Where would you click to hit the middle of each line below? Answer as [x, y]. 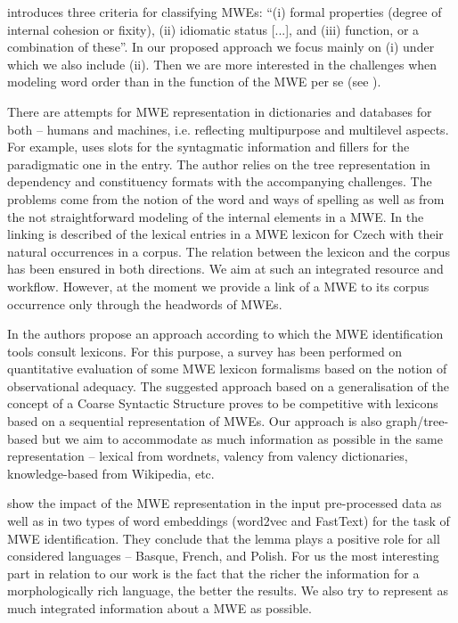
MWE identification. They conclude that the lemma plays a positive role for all [224, 538]
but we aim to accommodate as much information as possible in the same [242, 438]
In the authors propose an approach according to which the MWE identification [225, 334]
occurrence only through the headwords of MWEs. [145, 303]
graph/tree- [417, 421]
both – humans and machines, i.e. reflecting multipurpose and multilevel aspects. [228, 129]
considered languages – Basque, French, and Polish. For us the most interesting [223, 556]
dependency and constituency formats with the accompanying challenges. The [220, 181]
